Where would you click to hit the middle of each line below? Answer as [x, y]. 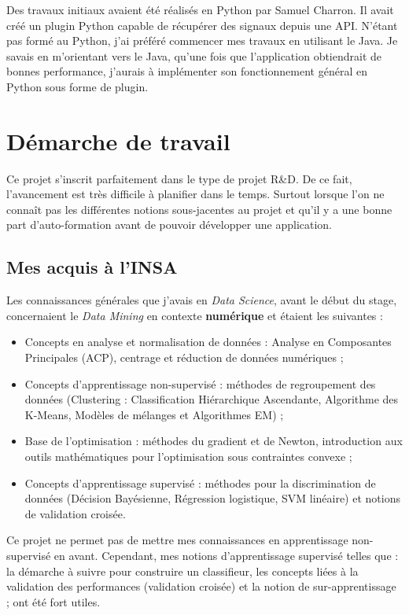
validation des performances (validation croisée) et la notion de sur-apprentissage [201, 586]
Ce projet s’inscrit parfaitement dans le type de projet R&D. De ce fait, [179, 178]
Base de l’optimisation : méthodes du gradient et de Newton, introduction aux [214, 441]
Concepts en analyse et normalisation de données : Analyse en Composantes [208, 342]
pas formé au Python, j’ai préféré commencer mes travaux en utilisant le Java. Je [202, 41]
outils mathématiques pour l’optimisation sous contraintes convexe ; [188, 457]
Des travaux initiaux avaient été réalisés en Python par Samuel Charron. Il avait [200, 9]
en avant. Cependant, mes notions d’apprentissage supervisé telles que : [226, 555]
